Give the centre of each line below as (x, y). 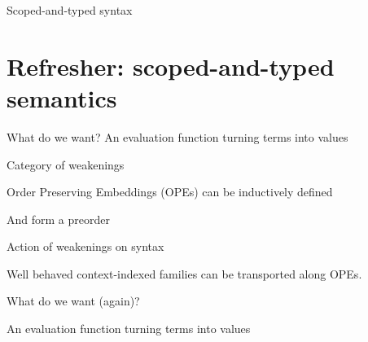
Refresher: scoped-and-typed (171, 66)
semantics (62, 97)
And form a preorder (58, 219)
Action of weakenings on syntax (85, 246)
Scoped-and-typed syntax (70, 10)
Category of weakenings (66, 164)
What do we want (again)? (73, 301)
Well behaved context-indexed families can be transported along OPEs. (184, 273)
